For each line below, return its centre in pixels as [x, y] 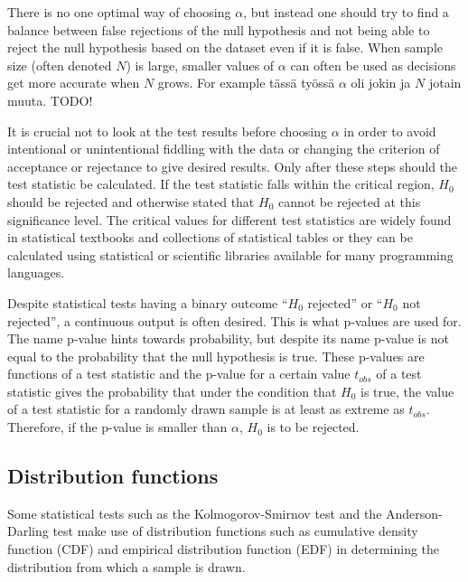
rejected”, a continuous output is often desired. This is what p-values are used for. [234, 320]
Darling [28, 531]
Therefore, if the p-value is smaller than [117, 427]
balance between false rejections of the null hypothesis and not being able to [219, 29]
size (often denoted [60, 65]
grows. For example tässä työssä [246, 83]
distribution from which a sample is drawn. [126, 566]
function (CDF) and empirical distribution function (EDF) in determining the [224, 549]
